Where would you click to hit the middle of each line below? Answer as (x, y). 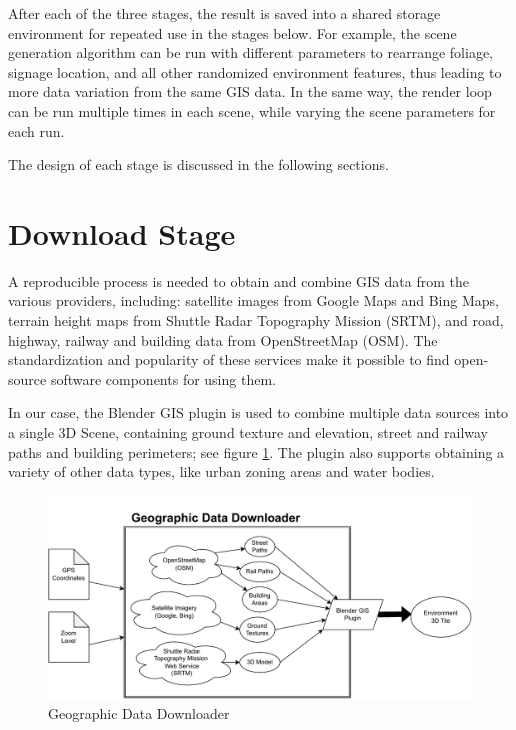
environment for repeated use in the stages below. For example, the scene (232, 32)
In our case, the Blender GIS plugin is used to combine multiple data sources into (258, 412)
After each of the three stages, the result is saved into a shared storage (224, 13)
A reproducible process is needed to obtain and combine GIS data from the (238, 280)
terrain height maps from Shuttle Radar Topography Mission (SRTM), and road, (256, 320)
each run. (36, 130)
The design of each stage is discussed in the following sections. (198, 164)
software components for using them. (163, 378)
